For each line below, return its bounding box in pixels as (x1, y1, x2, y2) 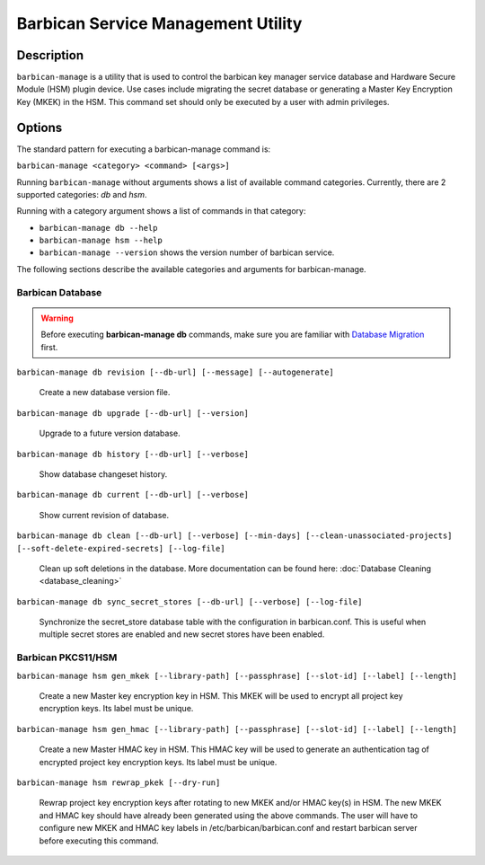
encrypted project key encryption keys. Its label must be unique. (39, 756, 278, 767)
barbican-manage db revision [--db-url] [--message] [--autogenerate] (16, 367, 334, 377)
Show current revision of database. (39, 509, 170, 520)
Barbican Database (16, 286, 102, 298)
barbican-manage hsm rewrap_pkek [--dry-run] (16, 777, 221, 788)
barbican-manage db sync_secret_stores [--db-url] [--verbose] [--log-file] (16, 596, 363, 606)
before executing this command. (39, 835, 159, 846)
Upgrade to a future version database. (39, 428, 181, 439)
